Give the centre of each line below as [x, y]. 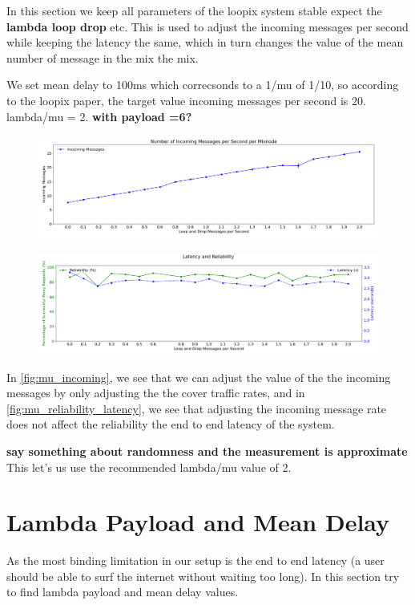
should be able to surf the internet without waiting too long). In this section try [203, 576]
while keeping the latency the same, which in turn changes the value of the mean [205, 42]
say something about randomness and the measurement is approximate [207, 451]
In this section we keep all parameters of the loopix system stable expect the [194, 10]
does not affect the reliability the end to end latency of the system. [171, 424]
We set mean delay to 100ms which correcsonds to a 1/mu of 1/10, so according [203, 85]
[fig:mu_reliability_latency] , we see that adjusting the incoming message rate [197, 408]
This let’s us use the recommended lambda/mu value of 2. [149, 467]
